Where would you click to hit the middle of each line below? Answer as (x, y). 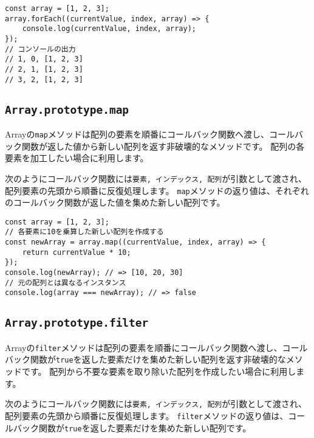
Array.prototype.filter (77, 323)
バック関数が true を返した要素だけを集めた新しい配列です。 (132, 427)
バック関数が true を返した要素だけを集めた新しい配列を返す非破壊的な (145, 359)
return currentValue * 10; (77, 252)
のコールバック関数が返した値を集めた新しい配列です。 (115, 202)
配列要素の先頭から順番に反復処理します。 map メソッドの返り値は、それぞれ (157, 190)
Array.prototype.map (67, 109)
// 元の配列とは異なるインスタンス (66, 283)
